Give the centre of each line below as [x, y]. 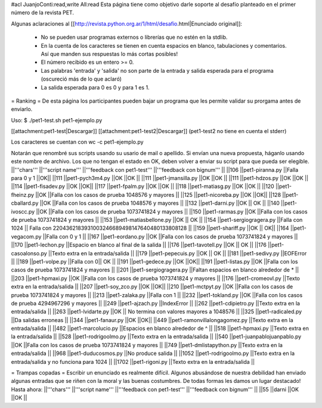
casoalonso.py [29, 253]
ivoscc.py [23, 211]
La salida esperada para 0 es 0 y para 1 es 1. [95, 87]
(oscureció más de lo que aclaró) [81, 79]
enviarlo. [22, 109]
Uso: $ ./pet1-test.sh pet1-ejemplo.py [57, 120]
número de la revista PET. [43, 13]
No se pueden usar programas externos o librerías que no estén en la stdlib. [134, 37]
